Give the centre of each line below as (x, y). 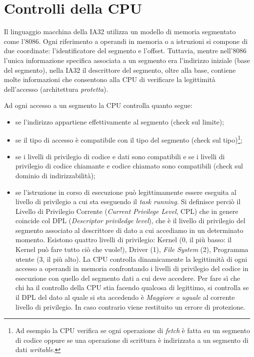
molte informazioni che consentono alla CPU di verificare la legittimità (110, 79)
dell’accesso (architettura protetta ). (56, 89)
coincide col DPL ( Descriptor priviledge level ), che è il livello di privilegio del (130, 220)
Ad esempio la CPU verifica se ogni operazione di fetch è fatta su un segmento (133, 330)
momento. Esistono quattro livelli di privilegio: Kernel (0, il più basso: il (123, 240)
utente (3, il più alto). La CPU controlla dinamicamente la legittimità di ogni (131, 259)
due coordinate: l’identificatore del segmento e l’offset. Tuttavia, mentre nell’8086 (125, 51)
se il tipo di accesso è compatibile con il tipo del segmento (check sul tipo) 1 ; (129, 139)
